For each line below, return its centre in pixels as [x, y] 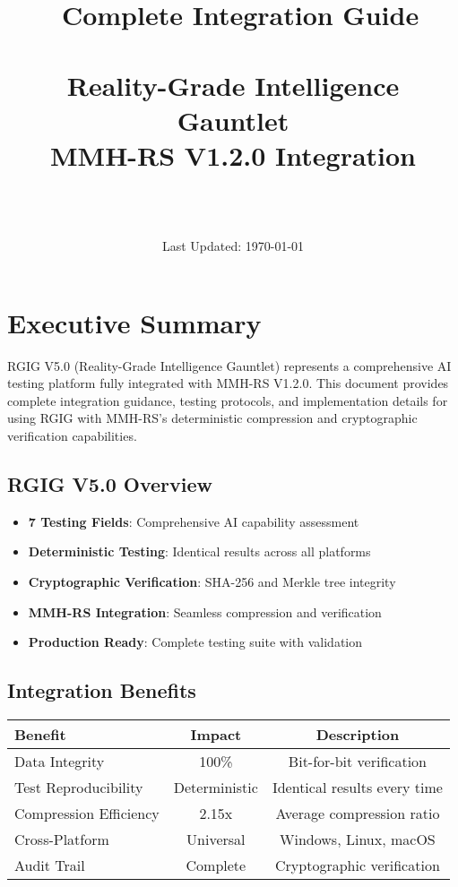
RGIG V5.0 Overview [110, 483]
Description [358, 734]
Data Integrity [60, 761]
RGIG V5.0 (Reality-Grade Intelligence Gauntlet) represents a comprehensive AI [229, 365]
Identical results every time [357, 787]
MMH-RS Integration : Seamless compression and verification [205, 611]
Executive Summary [134, 322]
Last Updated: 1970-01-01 [233, 246]
